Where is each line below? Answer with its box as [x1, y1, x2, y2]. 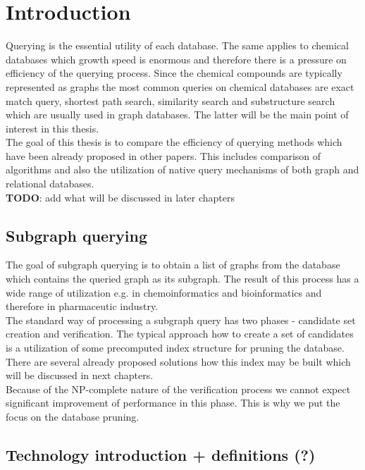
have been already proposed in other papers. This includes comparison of [6, 148, 321, 163]
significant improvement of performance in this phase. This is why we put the [6, 395, 340, 410]
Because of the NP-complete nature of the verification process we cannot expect [6, 381, 351, 396]
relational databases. [6, 176, 94, 191]
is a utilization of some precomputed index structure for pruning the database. [6, 340, 345, 355]
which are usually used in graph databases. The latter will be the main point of [6, 107, 349, 122]
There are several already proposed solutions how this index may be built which [6, 354, 351, 369]
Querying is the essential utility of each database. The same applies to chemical [6, 38, 349, 53]
